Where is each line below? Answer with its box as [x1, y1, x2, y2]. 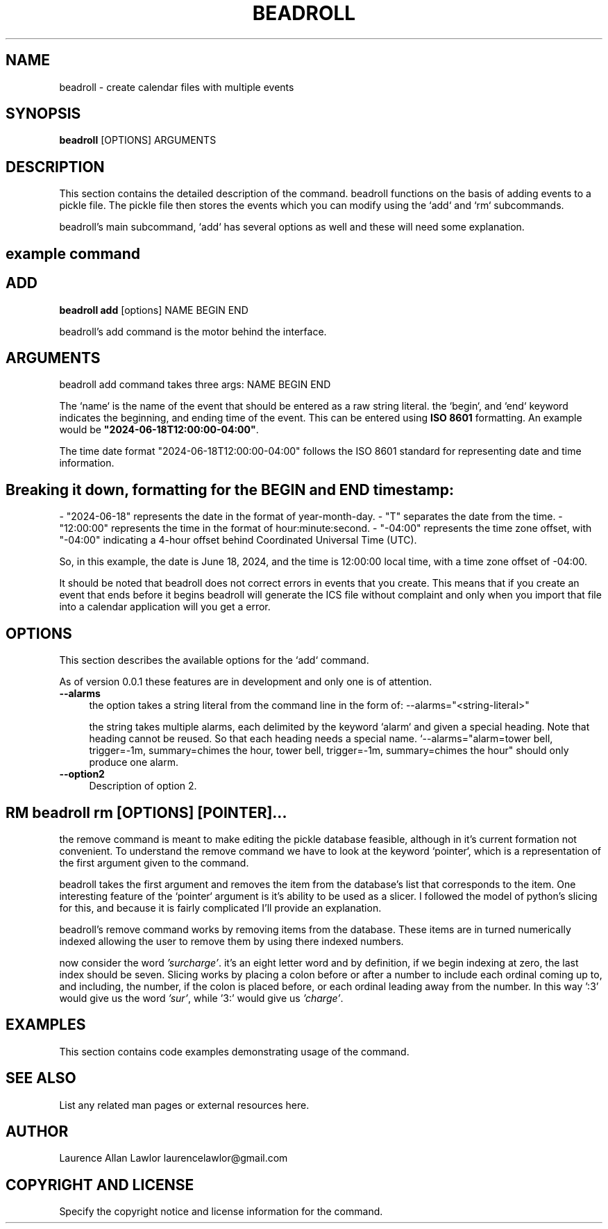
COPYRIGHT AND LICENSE [6, 1176, 194, 1194]
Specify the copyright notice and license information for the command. [59, 1205, 383, 1218]
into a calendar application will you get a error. [59, 601, 271, 613]
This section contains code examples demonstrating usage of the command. [59, 1045, 409, 1057]
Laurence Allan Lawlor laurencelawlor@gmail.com [59, 1152, 288, 1164]
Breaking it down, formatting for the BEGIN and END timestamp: [6, 480, 454, 499]
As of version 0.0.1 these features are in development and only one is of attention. [59, 676, 432, 688]
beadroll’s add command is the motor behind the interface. [59, 325, 327, 337]
